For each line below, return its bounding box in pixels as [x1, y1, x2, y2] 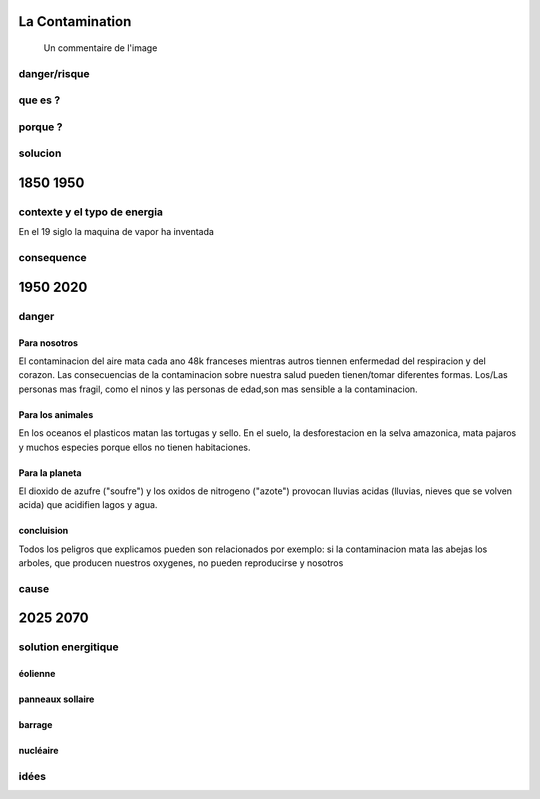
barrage [18, 719, 53, 731]
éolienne [18, 668, 56, 680]
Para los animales [18, 408, 94, 420]
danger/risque [18, 66, 90, 80]
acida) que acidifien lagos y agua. [18, 499, 158, 511]
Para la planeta [18, 466, 82, 479]
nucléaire [18, 745, 59, 757]
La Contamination [18, 13, 132, 30]
